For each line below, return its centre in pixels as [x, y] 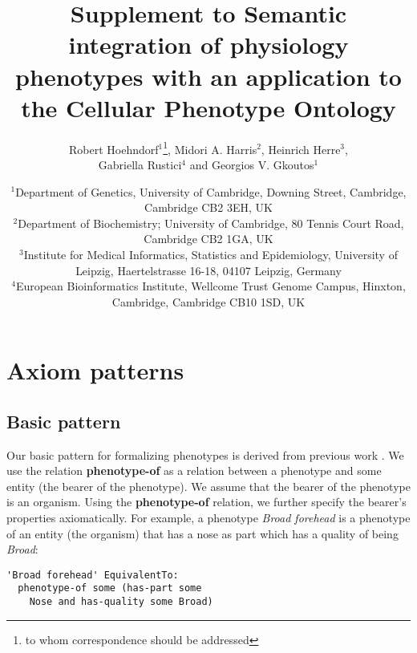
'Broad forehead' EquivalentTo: [93, 575]
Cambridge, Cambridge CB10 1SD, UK [208, 301]
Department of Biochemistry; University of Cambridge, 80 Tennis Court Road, [211, 223]
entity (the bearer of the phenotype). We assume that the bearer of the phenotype [208, 486]
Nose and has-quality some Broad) [121, 602]
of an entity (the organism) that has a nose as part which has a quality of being [202, 533]
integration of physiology [208, 45]
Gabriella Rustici [140, 164]
